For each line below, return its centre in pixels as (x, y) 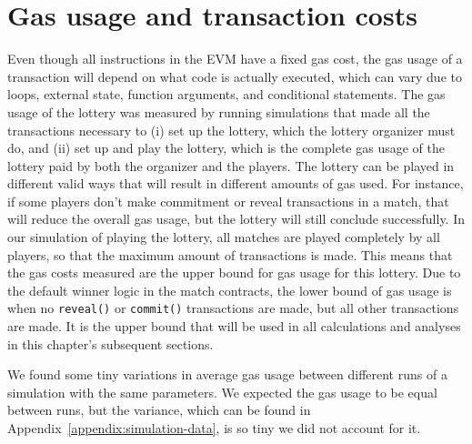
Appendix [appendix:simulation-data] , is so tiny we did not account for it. (214, 428)
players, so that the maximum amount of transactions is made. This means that (230, 254)
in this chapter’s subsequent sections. (110, 343)
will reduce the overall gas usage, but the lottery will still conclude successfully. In (236, 219)
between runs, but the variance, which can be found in (159, 410)
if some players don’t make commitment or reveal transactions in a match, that (228, 201)
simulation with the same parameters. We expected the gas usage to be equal (222, 392)
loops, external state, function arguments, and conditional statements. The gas (226, 94)
